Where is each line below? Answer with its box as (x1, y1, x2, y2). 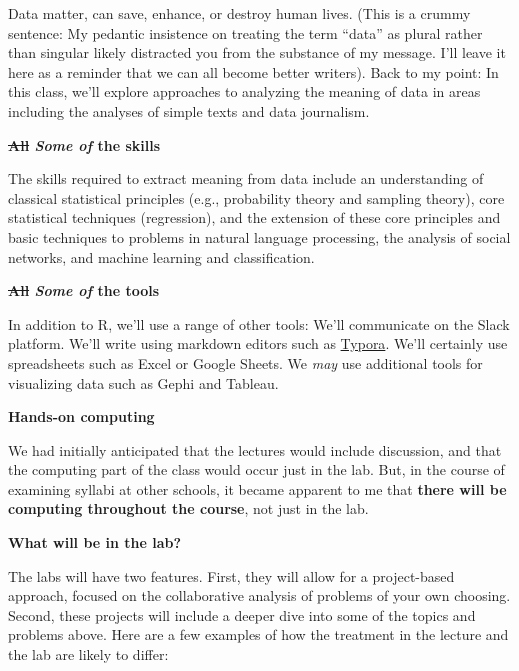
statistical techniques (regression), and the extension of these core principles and (8, 207, 501, 228)
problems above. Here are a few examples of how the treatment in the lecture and (8, 624, 509, 645)
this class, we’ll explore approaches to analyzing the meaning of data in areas (8, 81, 481, 102)
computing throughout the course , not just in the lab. (8, 498, 369, 519)
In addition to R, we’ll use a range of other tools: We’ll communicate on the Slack (8, 313, 510, 334)
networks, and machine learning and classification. (8, 246, 315, 267)
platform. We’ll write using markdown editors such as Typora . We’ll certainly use (8, 333, 508, 354)
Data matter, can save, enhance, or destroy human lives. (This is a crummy (8, 3, 471, 23)
